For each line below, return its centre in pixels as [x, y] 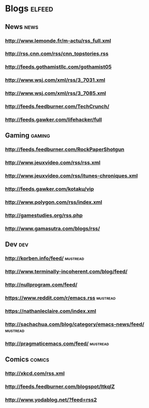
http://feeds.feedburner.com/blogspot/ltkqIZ [60, 386]
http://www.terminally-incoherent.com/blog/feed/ [66, 272]
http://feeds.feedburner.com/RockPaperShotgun [65, 149]
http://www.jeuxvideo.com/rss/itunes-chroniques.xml [72, 176]
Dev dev [17, 244]
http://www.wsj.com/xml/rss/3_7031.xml [55, 80]
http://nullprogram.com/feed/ [41, 285]
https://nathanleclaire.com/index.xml [51, 311]
